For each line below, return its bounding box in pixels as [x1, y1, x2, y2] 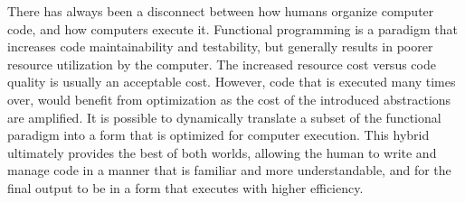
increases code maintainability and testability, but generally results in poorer [7, 37, 433, 56]
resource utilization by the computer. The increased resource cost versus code [7, 54, 436, 73]
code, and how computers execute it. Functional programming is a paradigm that [7, 19, 458, 38]
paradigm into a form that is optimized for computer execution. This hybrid [7, 125, 430, 144]
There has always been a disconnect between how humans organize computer [7, 2, 434, 20]
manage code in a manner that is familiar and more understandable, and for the [7, 161, 451, 180]
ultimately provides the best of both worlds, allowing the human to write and [7, 143, 437, 161]
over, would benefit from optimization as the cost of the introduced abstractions [7, 89, 451, 108]
